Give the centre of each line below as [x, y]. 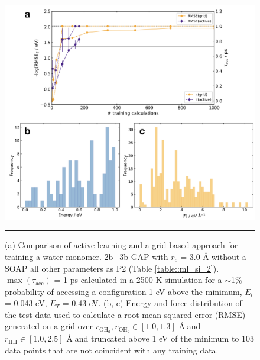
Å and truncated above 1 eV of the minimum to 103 [160, 338]
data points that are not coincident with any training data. [112, 350]
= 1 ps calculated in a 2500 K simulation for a [138, 280]
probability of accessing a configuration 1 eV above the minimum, [123, 291]
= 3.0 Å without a [213, 256]
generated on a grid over [49, 326]
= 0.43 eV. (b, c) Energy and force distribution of [152, 303]
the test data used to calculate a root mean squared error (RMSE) [125, 314]
